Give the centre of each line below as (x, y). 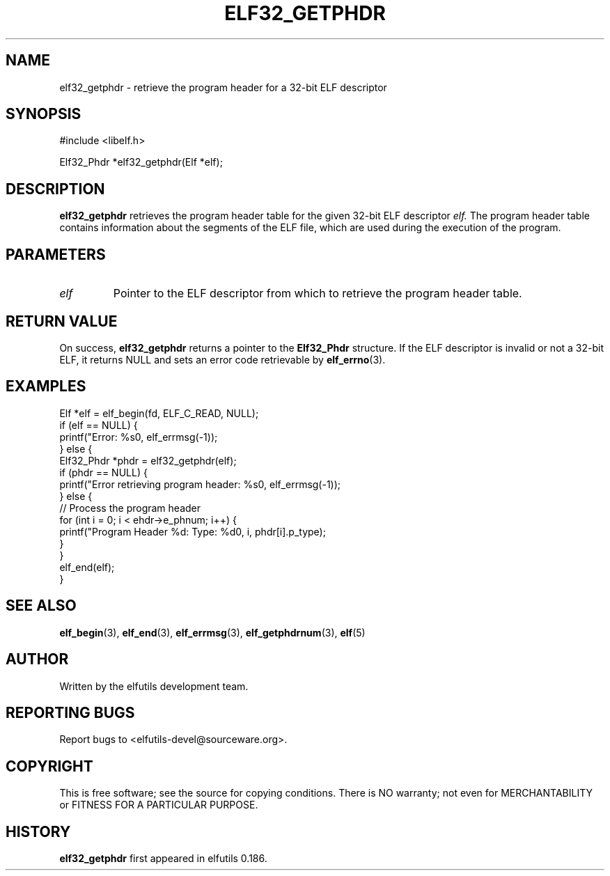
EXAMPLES (46, 386)
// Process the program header (130, 508)
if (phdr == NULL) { (103, 472)
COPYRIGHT (49, 766)
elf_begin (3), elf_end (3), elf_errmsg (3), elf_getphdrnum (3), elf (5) (212, 632)
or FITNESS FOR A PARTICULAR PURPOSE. (159, 805)
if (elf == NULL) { (99, 425)
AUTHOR (37, 659)
